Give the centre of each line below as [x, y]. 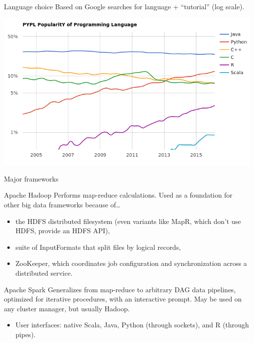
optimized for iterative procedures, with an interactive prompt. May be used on [123, 299]
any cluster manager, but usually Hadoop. [67, 308]
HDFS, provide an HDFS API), [63, 231]
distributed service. [44, 272]
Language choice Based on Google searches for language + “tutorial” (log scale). [124, 6]
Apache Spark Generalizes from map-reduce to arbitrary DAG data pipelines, [120, 289]
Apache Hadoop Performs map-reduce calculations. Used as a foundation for [118, 195]
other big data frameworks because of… [62, 204]
